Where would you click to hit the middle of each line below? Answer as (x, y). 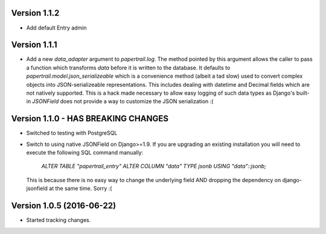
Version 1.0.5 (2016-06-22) (64, 206)
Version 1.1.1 (34, 45)
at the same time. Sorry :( (81, 188)
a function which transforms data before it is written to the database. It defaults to (128, 68)
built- (303, 93)
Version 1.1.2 (35, 13)
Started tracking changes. (59, 220)
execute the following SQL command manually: (85, 153)
